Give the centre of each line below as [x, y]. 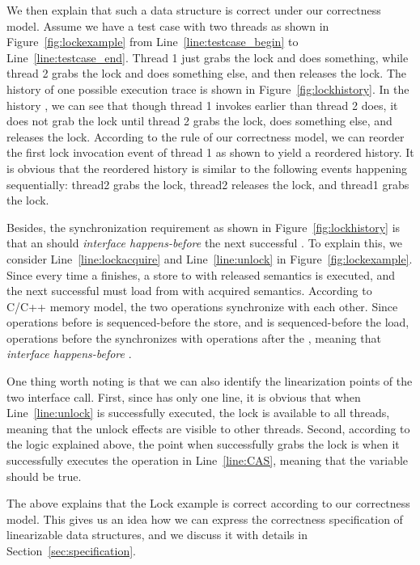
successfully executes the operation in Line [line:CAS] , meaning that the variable [208, 460]
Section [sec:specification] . [72, 550]
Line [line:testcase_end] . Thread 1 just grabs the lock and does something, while [208, 57]
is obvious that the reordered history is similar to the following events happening [207, 168]
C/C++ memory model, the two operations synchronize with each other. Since [202, 306]
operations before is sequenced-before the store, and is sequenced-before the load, [208, 322]
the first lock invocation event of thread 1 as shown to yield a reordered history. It [210, 152]
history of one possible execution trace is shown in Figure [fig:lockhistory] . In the [208, 89]
